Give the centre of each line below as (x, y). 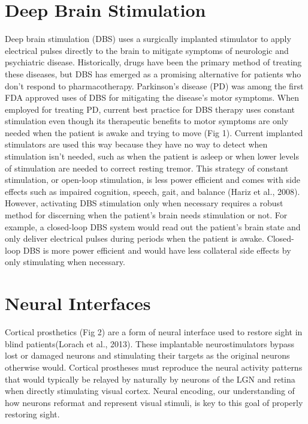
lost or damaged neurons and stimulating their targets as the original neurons (147, 355)
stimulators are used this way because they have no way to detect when (136, 144)
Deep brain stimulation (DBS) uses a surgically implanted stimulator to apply (148, 39)
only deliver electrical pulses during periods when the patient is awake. (135, 238)
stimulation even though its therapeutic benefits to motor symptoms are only (147, 121)
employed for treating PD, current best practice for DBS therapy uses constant (150, 109)
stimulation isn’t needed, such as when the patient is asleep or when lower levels (152, 156)
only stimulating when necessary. (65, 262)
